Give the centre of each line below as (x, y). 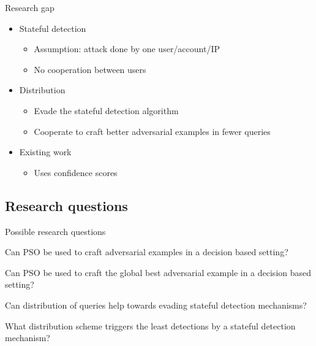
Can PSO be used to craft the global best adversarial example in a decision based (158, 272)
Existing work (45, 152)
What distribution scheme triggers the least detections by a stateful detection (150, 325)
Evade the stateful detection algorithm (106, 110)
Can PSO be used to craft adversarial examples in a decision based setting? (147, 252)
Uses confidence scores (76, 172)
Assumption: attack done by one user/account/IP (127, 49)
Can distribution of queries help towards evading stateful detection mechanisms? (156, 305)
